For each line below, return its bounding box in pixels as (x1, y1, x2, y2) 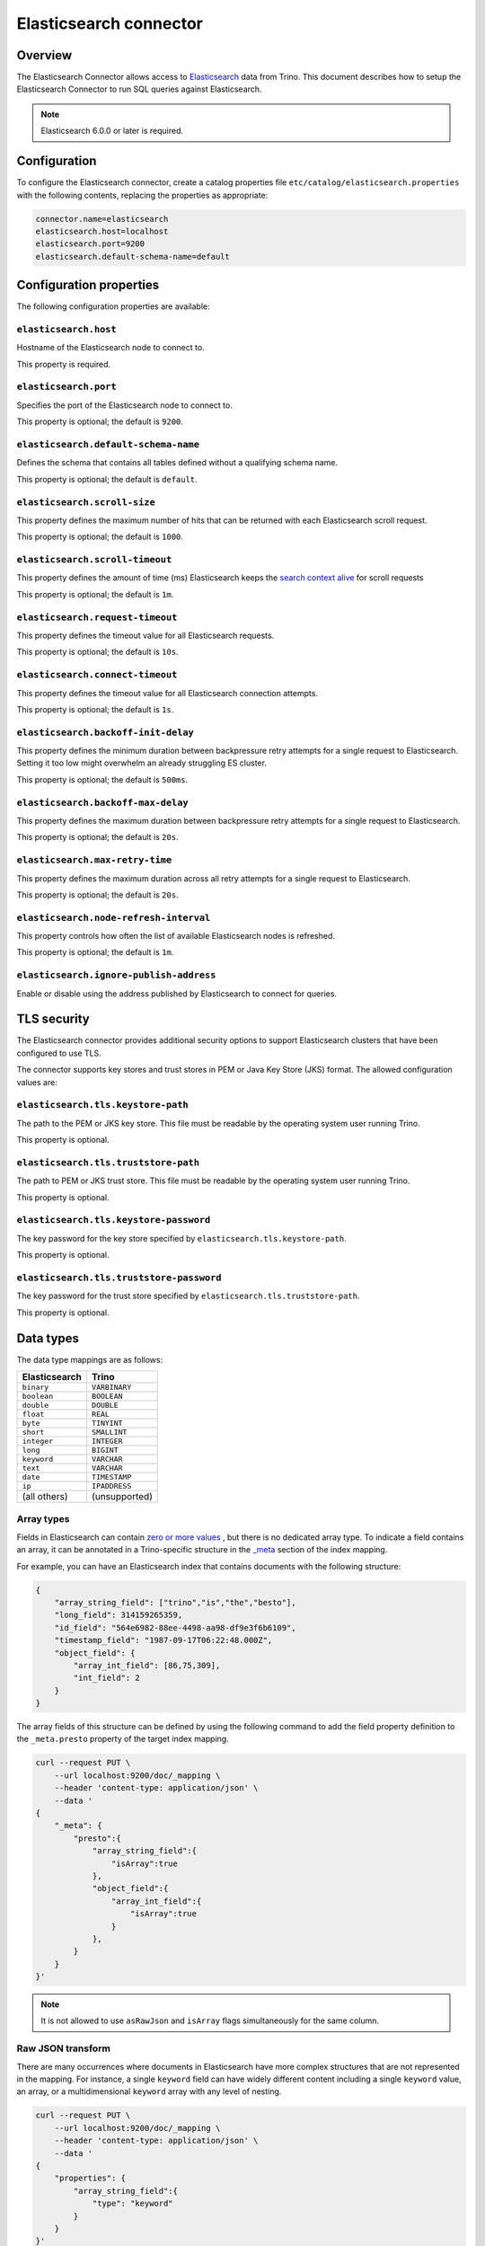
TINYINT (91, 1419, 123, 1428)
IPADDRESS (91, 1481, 132, 1491)
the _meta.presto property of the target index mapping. (16, 1734, 229, 1745)
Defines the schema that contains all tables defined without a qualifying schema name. (16, 457, 339, 468)
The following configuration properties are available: (16, 301, 210, 312)
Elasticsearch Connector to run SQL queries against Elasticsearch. (16, 84, 262, 94)
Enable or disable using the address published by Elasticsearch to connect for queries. (16, 988, 337, 999)
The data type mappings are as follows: (16, 1354, 163, 1365)
